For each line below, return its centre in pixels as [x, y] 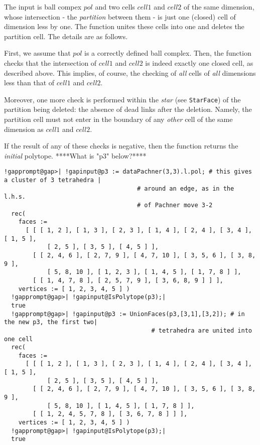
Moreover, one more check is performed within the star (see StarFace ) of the [122, 99]
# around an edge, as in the [185, 188]
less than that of [29, 83]
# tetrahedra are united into [202, 330]
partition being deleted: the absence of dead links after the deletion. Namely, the [128, 109]
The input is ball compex [43, 7]
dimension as [24, 129]
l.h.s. [15, 197]
